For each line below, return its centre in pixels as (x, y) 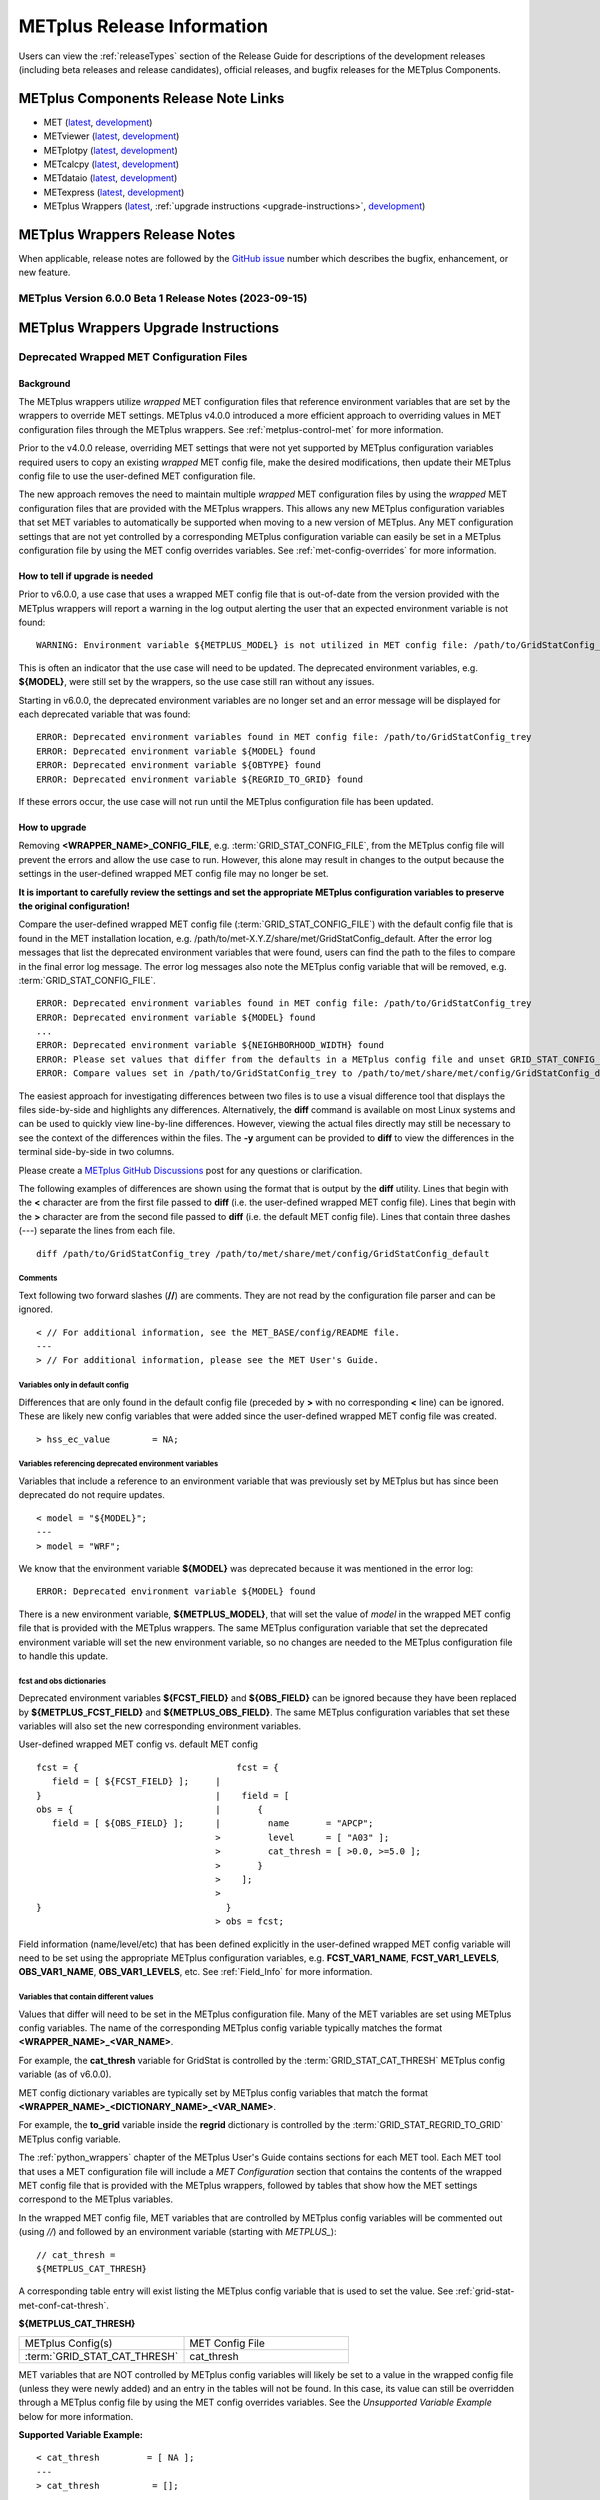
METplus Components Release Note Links (151, 98)
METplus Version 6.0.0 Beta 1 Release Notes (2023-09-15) (163, 298)
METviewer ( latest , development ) (111, 136)
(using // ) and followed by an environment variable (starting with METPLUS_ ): (177, 2232)
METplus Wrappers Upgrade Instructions (149, 327)
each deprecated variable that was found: (104, 714)
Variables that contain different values (86, 1997)
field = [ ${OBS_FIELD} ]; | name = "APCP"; (212, 1823)
